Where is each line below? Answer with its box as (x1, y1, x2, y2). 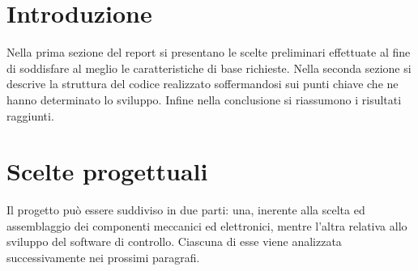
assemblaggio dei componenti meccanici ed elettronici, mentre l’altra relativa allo (6, 217, 407, 234)
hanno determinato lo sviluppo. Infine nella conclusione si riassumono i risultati (6, 91, 402, 108)
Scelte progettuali (6, 155, 208, 188)
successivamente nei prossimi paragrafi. (6, 249, 200, 265)
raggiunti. (6, 107, 54, 124)
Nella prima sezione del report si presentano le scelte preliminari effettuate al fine (6, 44, 411, 61)
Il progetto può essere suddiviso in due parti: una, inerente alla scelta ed (6, 201, 365, 218)
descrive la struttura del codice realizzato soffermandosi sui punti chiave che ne (6, 75, 399, 92)
